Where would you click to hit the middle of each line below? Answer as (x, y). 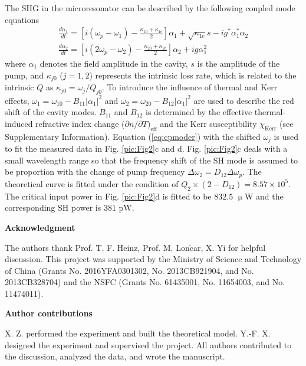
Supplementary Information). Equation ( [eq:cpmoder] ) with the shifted (133, 136)
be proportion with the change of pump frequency (95, 171)
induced (19, 124)
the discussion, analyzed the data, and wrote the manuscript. (115, 356)
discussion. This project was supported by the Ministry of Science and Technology (153, 259)
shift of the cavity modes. (51, 112)
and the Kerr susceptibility (208, 124)
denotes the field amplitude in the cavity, (114, 63)
